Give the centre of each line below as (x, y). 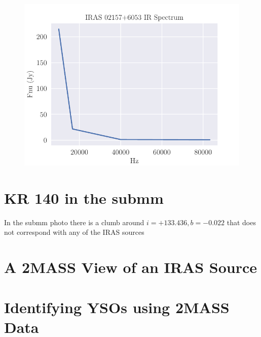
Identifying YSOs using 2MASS (117, 307)
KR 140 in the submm (84, 197)
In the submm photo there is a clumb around (74, 222)
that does (241, 222)
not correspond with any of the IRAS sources (74, 232)
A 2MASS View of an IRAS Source (131, 267)
